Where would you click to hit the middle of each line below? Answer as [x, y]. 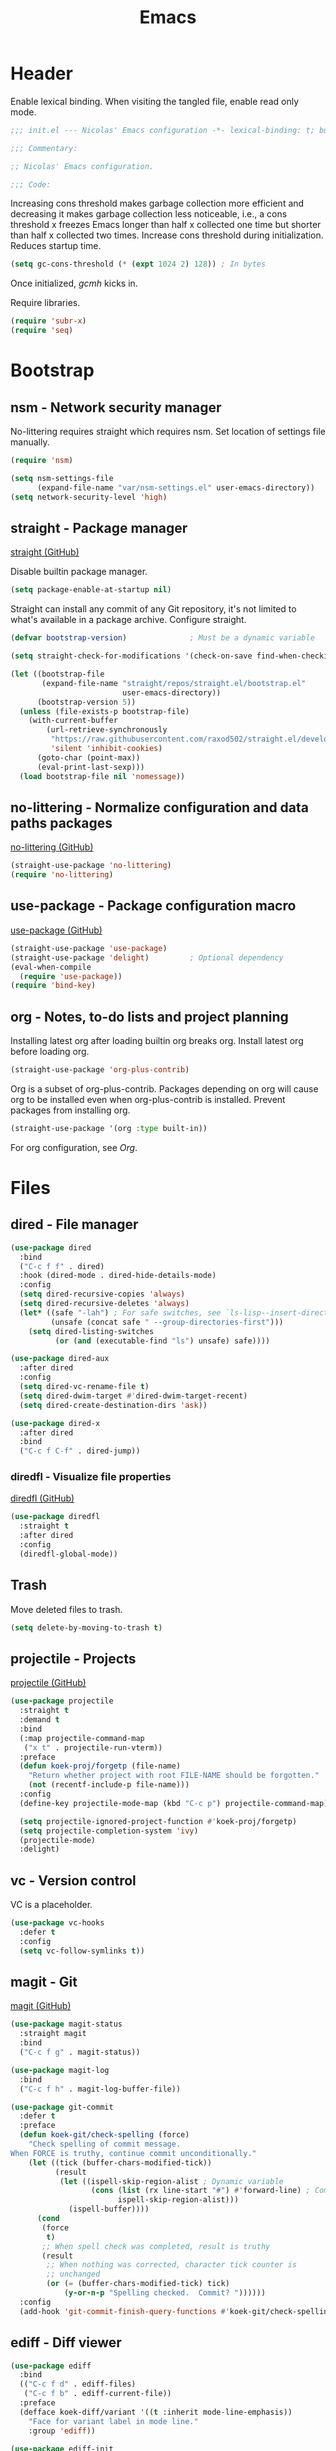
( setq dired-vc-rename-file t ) [84, 1387]
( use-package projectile [62, 1701]
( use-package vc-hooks [57, 1923]
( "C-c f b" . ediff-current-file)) [97, 2394]
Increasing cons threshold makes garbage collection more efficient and [157, 203]
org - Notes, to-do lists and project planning [149, 1016]
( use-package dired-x [55, 1423]
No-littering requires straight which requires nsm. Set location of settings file [168, 432]
